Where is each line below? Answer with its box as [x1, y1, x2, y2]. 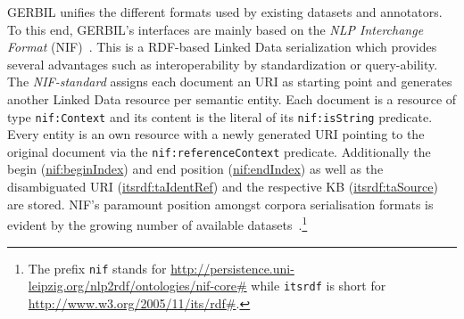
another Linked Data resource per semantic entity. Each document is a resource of [7, 89, 457, 108]
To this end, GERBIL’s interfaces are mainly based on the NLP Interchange [7, 20, 424, 38]
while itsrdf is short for [251, 276, 386, 295]
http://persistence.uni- [170, 258, 294, 277]
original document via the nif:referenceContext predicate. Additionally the [7, 142, 431, 160]
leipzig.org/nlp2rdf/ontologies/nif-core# [28, 276, 247, 295]
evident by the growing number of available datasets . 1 [7, 213, 308, 233]
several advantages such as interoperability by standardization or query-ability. [7, 54, 438, 73]
